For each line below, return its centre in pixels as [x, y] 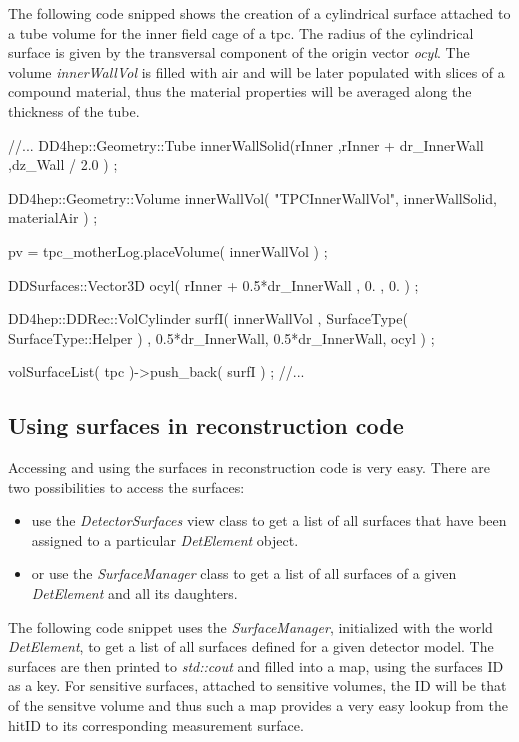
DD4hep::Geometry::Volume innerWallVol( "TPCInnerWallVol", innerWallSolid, [252, 197]
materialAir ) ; [53, 217]
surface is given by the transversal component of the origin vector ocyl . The [239, 52]
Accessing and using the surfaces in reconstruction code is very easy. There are [249, 467]
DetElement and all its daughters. [134, 593]
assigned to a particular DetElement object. [165, 539]
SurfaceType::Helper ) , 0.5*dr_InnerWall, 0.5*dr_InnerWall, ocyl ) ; [221, 337]
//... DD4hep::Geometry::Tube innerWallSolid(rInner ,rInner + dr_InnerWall [246, 144]
